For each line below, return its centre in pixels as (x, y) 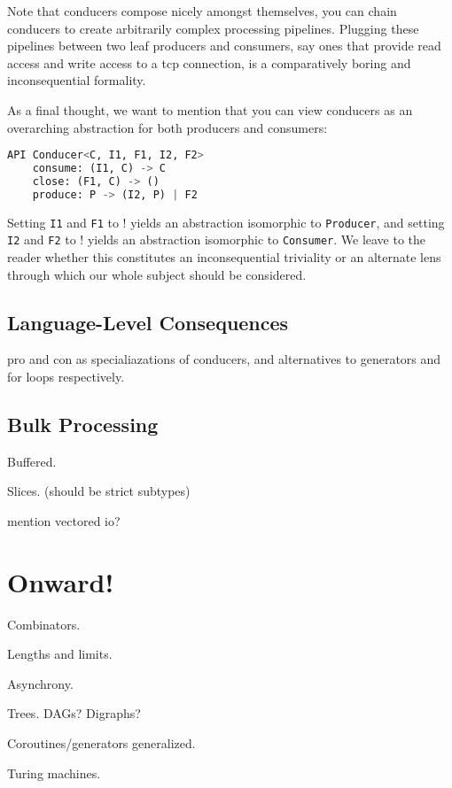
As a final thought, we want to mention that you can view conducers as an (210, 109)
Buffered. (32, 461)
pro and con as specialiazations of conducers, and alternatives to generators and (224, 359)
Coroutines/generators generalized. (101, 743)
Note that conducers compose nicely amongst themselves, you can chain (202, 11)
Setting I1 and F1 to (63, 222)
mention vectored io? (64, 520)
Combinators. (44, 624)
